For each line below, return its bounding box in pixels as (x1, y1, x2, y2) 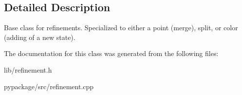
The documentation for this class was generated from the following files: (4, 48, 219, 58)
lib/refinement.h (4, 64, 52, 75)
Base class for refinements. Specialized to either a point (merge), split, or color (4, 22, 238, 33)
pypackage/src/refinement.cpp (4, 81, 94, 91)
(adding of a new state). (4, 32, 75, 42)
